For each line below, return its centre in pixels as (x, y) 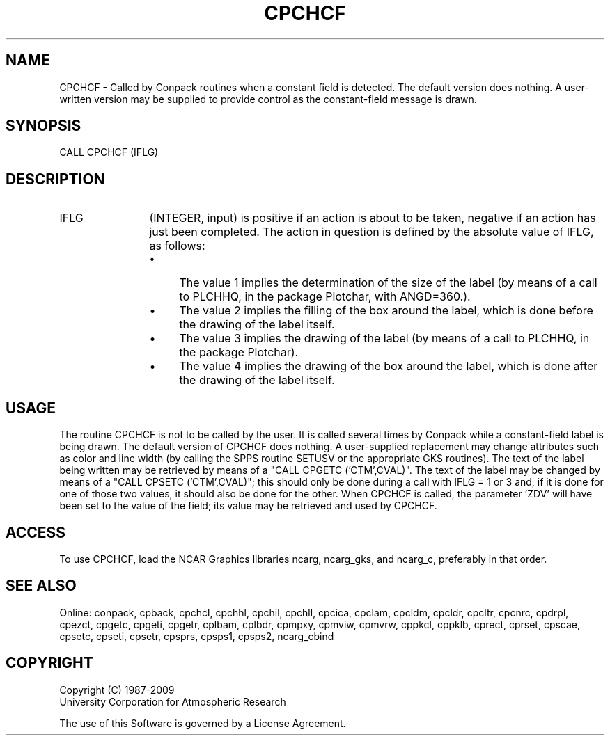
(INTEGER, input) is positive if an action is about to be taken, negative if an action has (373, 218)
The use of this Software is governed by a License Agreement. (203, 723)
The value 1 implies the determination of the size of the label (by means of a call (388, 283)
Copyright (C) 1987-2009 (117, 690)
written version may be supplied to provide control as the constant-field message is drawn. (268, 99)
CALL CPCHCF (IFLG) (109, 152)
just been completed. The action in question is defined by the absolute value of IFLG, (372, 232)
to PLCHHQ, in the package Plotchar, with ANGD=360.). (325, 297)
